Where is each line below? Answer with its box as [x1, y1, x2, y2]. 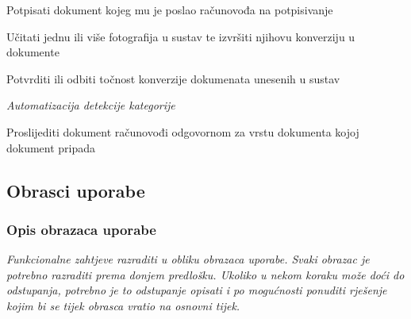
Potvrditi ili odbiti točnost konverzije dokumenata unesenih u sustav [6, 70, 340, 86]
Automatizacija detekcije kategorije [6, 97, 175, 113]
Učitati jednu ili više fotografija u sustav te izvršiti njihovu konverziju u [6, 28, 355, 44]
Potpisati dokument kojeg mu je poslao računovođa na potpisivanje [6, 2, 333, 17]
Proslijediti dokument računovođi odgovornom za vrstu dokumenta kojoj [6, 123, 359, 140]
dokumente [6, 44, 60, 60]
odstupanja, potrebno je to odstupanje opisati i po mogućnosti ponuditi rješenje [6, 282, 387, 298]
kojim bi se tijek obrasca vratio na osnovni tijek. [6, 297, 240, 313]
